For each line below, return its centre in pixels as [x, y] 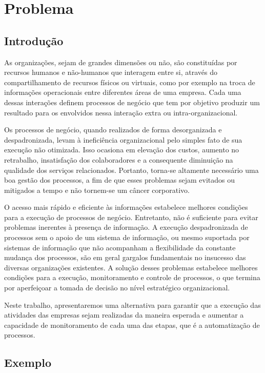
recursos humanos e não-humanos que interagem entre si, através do [111, 72]
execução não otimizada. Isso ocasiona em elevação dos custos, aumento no [122, 150]
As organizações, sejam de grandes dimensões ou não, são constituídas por [121, 62]
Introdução [34, 40]
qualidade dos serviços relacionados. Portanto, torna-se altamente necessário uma [131, 170]
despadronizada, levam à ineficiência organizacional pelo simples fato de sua [123, 139]
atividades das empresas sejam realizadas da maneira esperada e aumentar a [124, 315]
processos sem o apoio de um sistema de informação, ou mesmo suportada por [127, 237]
